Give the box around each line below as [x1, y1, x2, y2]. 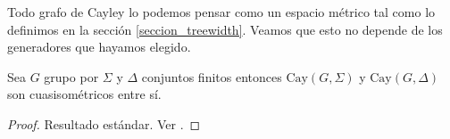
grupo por [44, 67, 99, 86]
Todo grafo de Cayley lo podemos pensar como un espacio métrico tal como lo [7, 3, 436, 20]
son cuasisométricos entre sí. [7, 85, 162, 103]
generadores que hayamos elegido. [7, 37, 191, 56]
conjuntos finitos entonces [141, 67, 282, 86]
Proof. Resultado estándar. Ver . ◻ [7, 114, 201, 133]
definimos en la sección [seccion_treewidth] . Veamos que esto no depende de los [7, 20, 443, 38]
